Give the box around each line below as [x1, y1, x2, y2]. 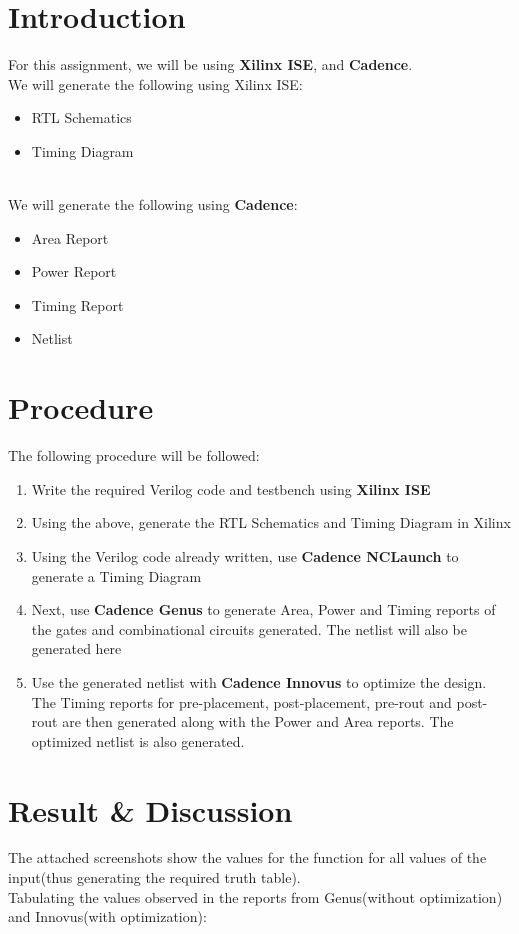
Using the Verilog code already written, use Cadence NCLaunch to [31, 545, 459, 566]
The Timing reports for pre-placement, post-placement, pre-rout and [31, 691, 452, 712]
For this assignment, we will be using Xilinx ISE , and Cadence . [8, 54, 413, 75]
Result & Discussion [8, 789, 293, 830]
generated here [31, 638, 122, 659]
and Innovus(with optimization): [8, 906, 207, 927]
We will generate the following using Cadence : [8, 194, 298, 215]
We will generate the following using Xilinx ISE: [8, 73, 303, 94]
